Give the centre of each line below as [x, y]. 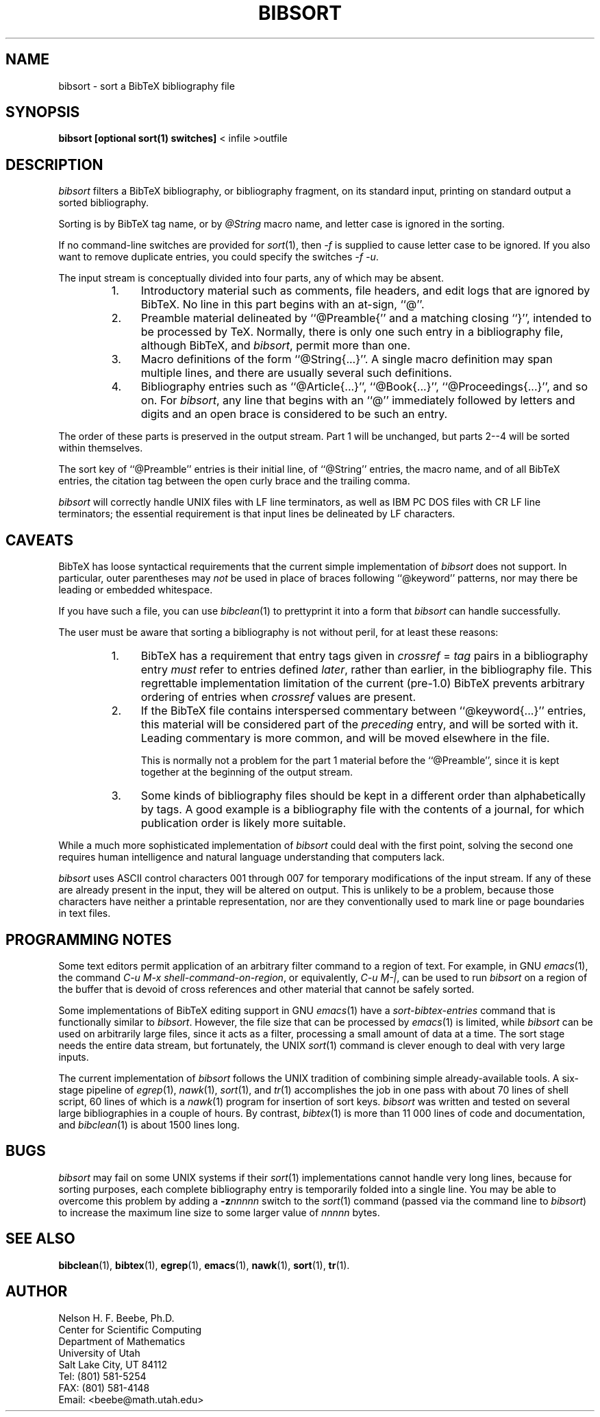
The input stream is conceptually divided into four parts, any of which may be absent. [251, 278]
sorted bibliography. [104, 203]
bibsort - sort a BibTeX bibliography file [147, 86]
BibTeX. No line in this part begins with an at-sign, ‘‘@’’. [283, 305]
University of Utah [99, 1353]
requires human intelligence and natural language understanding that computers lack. [252, 857]
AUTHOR [37, 1292]
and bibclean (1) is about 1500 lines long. [149, 1124]
